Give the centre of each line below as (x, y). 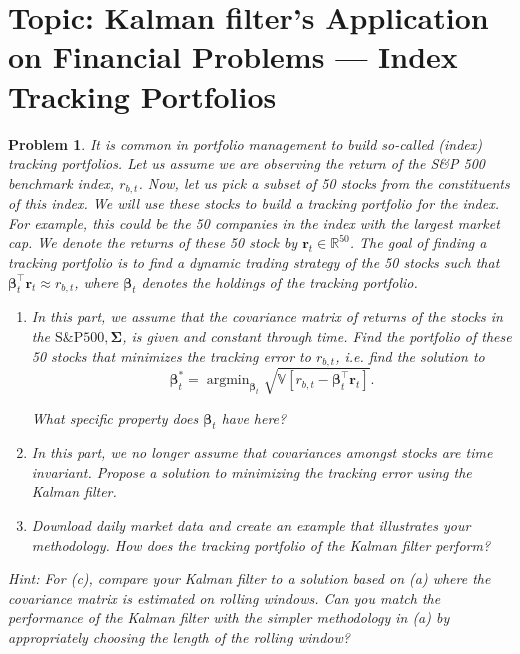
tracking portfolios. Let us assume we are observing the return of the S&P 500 (247, 163)
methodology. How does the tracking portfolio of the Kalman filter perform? (261, 544)
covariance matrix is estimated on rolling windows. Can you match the (224, 597)
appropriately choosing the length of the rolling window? (179, 637)
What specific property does (115, 417)
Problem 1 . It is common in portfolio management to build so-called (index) (245, 143)
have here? (254, 417)
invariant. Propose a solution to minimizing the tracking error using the (251, 471)
